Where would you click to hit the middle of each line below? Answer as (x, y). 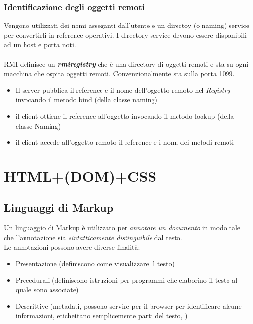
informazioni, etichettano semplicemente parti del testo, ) (101, 315)
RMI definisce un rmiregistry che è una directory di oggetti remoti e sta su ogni (126, 64)
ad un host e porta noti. (40, 44)
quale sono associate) (47, 289)
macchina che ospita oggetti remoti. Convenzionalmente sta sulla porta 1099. (119, 73)
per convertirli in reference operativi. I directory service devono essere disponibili (125, 35)
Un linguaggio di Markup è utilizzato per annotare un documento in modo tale (122, 228)
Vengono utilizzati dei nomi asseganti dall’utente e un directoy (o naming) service (127, 25)
